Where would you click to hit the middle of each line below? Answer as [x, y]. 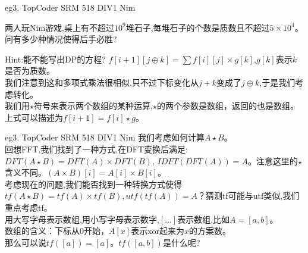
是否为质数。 [30, 71]
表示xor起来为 [158, 231]
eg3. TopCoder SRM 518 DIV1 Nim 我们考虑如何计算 [105, 137]
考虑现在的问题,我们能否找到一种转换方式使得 [93, 184]
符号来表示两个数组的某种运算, [93, 106]
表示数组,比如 [204, 219]
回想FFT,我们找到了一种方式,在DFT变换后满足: [97, 149]
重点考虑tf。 [29, 207]
